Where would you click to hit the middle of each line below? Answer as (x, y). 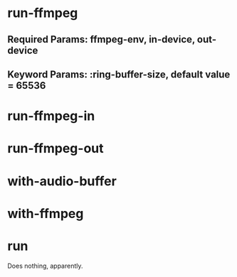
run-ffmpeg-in (51, 116)
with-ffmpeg (46, 213)
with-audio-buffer (62, 181)
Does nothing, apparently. (45, 266)
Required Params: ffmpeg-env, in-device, (101, 39)
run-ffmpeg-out (56, 149)
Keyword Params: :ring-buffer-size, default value (119, 74)
